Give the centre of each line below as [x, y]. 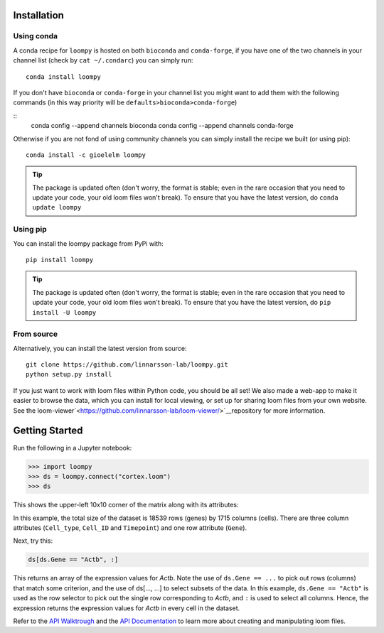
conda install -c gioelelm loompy [86, 155]
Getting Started [48, 431]
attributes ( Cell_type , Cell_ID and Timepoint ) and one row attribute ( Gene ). [130, 528]
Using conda [36, 36]
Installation [38, 15]
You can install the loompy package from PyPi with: [88, 243]
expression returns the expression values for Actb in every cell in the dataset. [127, 608]
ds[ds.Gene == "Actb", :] [73, 560]
